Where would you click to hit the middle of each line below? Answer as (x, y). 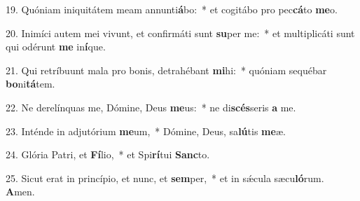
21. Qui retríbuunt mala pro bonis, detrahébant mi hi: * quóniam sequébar (166, 70)
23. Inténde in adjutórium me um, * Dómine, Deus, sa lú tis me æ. (146, 131)
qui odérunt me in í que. (56, 47)
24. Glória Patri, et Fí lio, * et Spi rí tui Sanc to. (108, 154)
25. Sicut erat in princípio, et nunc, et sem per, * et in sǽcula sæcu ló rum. (165, 178)
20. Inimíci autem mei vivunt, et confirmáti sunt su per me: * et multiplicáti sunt (180, 33)
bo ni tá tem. (30, 84)
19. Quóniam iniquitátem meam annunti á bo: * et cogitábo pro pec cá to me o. (172, 9)
